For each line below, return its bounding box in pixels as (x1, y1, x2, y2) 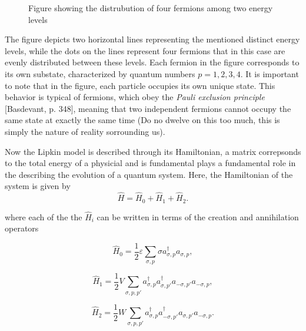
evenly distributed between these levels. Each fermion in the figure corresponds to (5, 56, 300, 68)
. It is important (240, 67, 299, 80)
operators (5, 222, 39, 234)
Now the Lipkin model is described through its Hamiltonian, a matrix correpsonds (5, 145, 301, 157)
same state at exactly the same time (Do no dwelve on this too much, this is (5, 114, 280, 126)
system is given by (5, 180, 71, 192)
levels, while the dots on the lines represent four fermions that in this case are (5, 44, 285, 57)
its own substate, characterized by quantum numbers (5, 67, 195, 80)
